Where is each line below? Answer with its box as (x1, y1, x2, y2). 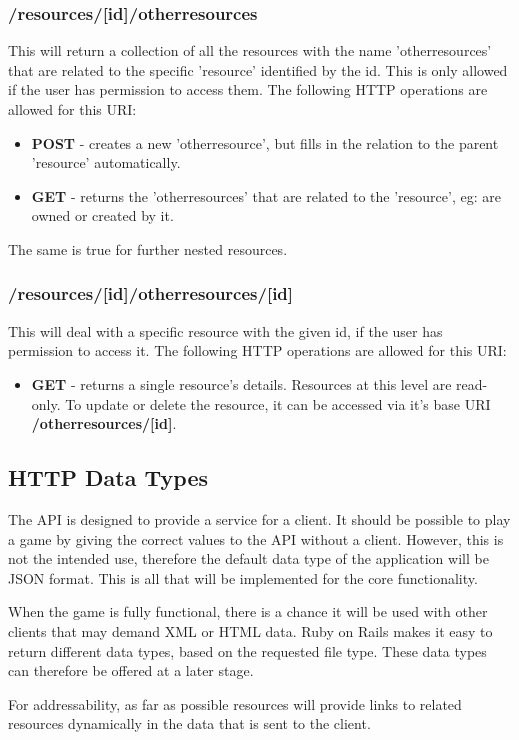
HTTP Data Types (8, 462, 209, 493)
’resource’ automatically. (31, 152, 181, 173)
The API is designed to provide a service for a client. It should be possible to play (8, 508, 511, 529)
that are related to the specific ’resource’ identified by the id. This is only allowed (8, 59, 508, 80)
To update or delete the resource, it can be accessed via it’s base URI (65, 393, 491, 414)
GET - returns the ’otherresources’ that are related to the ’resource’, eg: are (31, 185, 501, 206)
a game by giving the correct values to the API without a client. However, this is (8, 528, 504, 549)
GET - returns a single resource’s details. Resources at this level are (31, 373, 452, 394)
